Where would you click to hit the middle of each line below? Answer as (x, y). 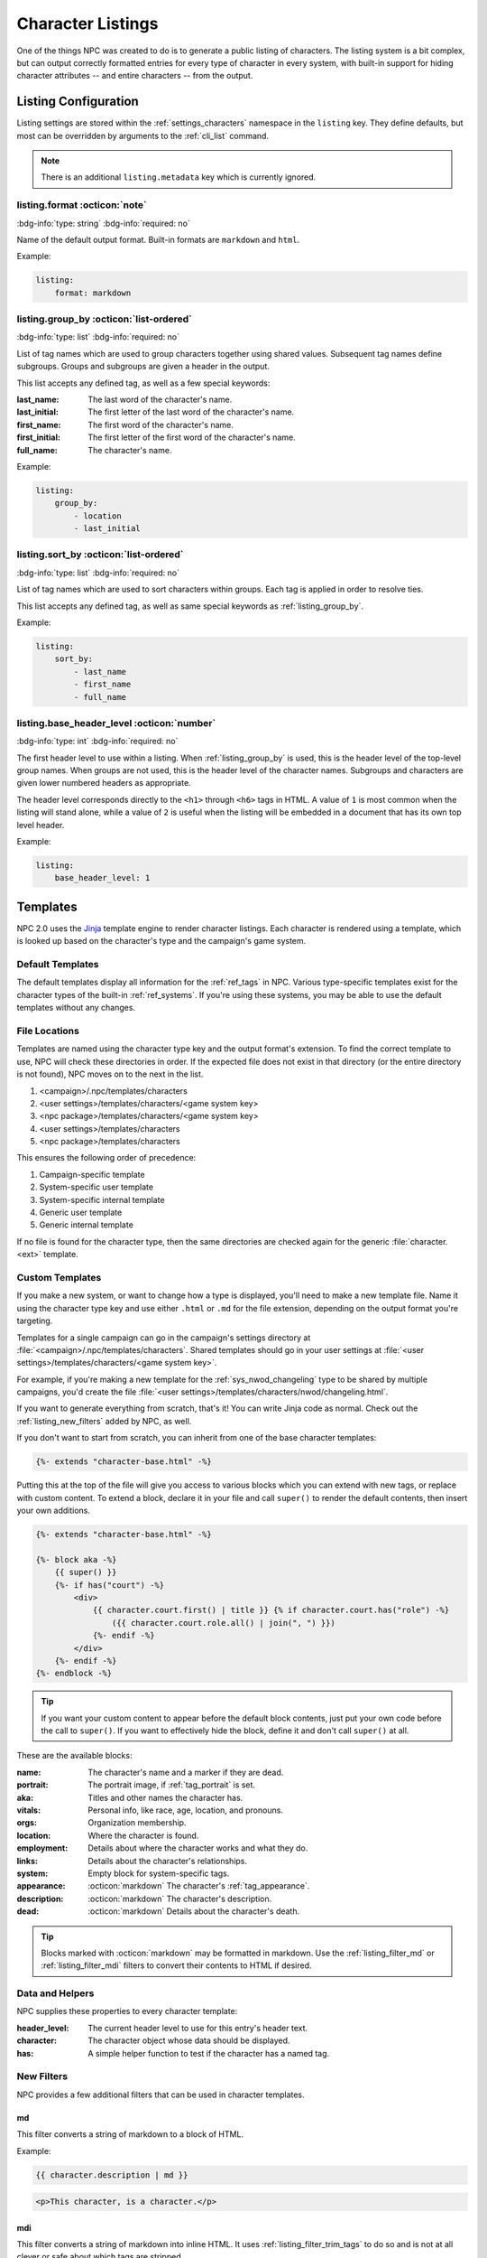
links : (27, 1861)
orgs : (27, 1823)
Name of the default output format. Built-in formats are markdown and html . (158, 239)
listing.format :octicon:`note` (82, 205)
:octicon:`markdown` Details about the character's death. (194, 1911)
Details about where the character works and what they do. (198, 1848)
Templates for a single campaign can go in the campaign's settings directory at (164, 1338)
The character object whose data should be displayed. (189, 2040)
